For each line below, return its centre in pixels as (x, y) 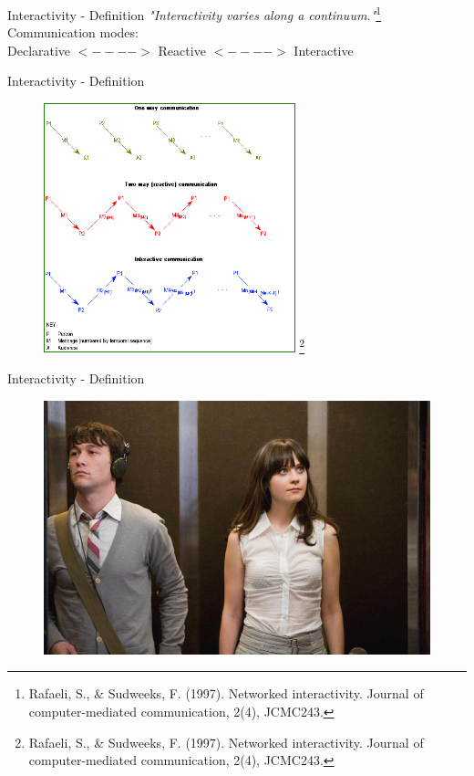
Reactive (182, 50)
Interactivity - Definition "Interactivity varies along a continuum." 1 (195, 13)
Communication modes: (73, 32)
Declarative (39, 50)
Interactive (324, 50)
